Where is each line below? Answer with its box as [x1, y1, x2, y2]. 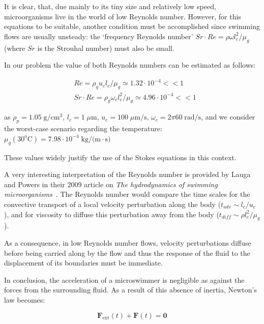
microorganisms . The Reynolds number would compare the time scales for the [4, 189, 250, 199]
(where [4, 42, 25, 53]
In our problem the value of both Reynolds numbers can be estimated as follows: [4, 60, 256, 70]
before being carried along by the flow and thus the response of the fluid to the [4, 247, 250, 258]
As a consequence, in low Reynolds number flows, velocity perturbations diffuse [4, 237, 251, 248]
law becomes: [4, 294, 45, 305]
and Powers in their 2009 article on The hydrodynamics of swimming [4, 179, 218, 189]
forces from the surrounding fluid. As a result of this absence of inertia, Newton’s [4, 284, 257, 295]
